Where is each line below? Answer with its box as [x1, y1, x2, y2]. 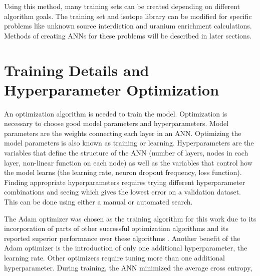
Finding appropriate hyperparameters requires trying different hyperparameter [4, 176, 245, 187]
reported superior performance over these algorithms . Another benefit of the [4, 232, 240, 243]
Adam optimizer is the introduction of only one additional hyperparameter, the [4, 242, 247, 253]
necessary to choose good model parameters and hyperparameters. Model [4, 118, 229, 128]
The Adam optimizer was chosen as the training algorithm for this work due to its [4, 213, 256, 223]
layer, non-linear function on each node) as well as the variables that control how [4, 157, 252, 167]
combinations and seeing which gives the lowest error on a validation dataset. [4, 186, 241, 197]
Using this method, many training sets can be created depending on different [4, 1, 240, 11]
